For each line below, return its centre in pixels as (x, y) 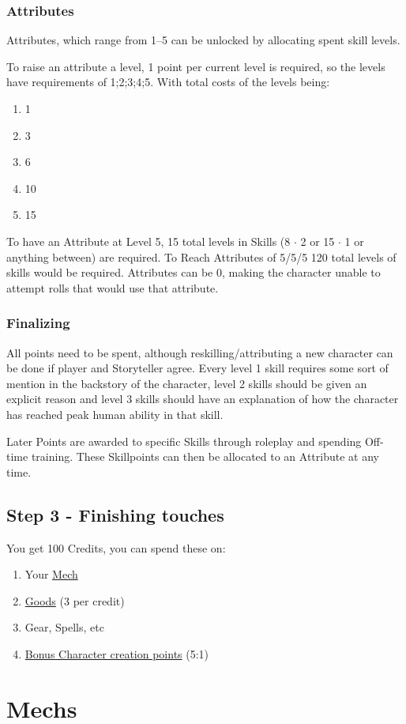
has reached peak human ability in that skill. (115, 414)
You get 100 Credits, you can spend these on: (116, 547)
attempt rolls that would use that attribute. (113, 287)
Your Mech (51, 574)
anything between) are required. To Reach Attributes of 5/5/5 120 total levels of (201, 256)
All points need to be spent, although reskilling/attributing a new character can (200, 352)
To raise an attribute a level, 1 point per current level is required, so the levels (196, 66)
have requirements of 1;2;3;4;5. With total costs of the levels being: (168, 82)
